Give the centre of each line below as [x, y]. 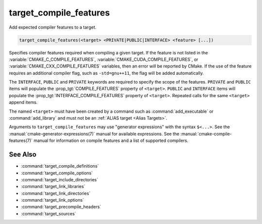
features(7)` [21, 140]
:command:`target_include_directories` [60, 179]
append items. [23, 103]
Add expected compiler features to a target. [53, 27]
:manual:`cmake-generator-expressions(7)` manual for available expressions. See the [94, 134]
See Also [23, 155]
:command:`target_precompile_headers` [61, 207]
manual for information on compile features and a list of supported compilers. [111, 140]
